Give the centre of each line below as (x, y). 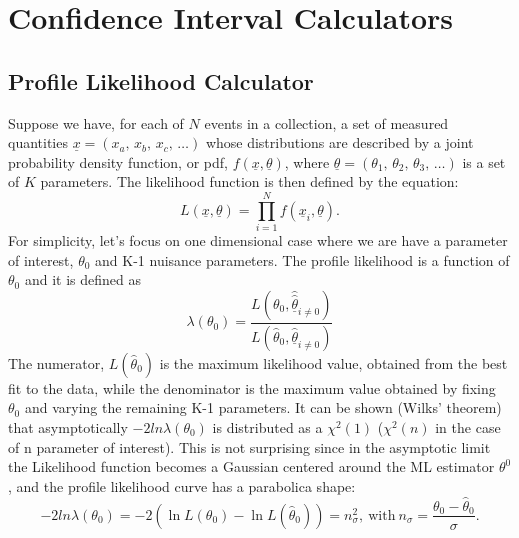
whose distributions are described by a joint (339, 142)
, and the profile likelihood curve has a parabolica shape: (182, 485)
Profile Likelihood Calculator (161, 80)
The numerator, (56, 362)
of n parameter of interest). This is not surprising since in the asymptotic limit (249, 446)
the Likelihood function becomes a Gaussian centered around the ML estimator (251, 466)
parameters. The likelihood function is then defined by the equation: (249, 181)
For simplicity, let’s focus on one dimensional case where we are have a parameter (258, 240)
